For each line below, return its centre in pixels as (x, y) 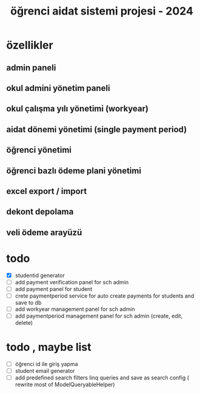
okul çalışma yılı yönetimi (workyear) (77, 109)
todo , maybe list (49, 347)
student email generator (45, 371)
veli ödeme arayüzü (44, 232)
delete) (24, 323)
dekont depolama (40, 212)
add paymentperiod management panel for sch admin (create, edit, (99, 316)
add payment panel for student (54, 289)
